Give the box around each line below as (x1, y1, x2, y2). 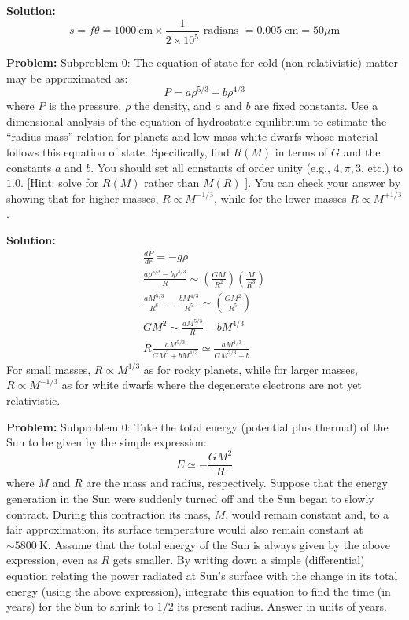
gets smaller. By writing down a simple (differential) (112, 552, 365, 568)
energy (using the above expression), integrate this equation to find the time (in (6, 582, 391, 599)
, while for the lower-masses (213, 189, 347, 206)
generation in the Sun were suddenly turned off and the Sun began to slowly (6, 490, 374, 506)
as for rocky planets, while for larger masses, (143, 361, 358, 377)
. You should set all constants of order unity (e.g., (90, 159, 330, 175)
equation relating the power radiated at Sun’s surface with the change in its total (6, 567, 398, 583)
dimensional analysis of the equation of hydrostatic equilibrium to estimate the (6, 112, 387, 129)
